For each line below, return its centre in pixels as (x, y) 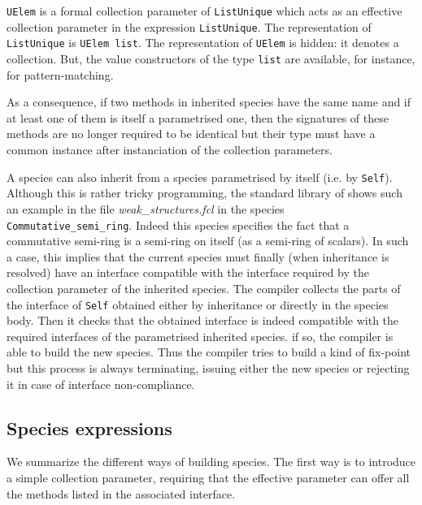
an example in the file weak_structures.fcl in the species (146, 208)
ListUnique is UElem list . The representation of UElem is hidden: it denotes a (203, 43)
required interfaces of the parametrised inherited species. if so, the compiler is (200, 336)
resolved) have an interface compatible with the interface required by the (188, 272)
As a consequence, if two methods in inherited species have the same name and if (209, 102)
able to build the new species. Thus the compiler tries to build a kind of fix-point (209, 352)
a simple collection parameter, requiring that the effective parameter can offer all (208, 477)
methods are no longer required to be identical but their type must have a (191, 134)
